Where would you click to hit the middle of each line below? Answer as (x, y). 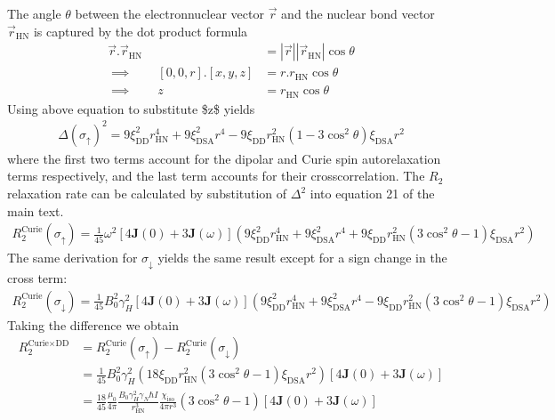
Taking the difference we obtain (93, 324)
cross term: (37, 278)
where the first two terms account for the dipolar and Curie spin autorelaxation (224, 158)
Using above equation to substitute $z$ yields (131, 108)
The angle (34, 13)
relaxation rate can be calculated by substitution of (147, 194)
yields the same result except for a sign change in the (302, 258)
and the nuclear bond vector (358, 13)
